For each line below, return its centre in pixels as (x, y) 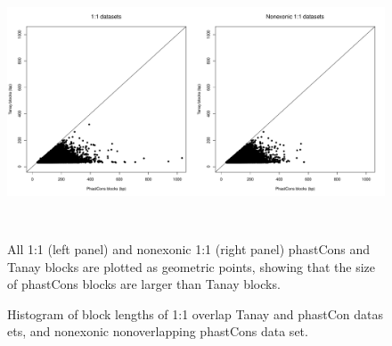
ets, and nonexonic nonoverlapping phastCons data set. (158, 331)
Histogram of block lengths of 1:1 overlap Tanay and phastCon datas (195, 313)
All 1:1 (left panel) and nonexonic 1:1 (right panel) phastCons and (189, 248)
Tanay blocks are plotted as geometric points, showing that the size (192, 266)
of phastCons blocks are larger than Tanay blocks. (144, 284)
